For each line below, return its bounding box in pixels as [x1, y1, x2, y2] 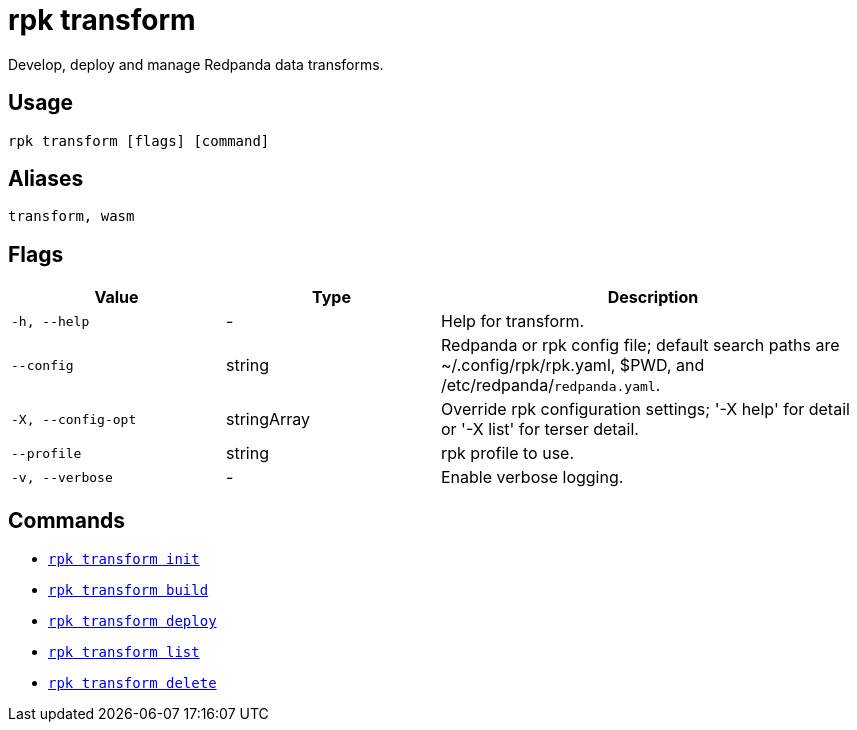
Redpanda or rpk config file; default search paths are [441, 335, 840, 356]
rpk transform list [48, 644, 200, 661]
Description [607, 287, 699, 308]
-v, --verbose [11, 469, 113, 485]
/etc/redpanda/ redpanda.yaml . [441, 375, 661, 396]
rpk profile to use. [441, 443, 575, 464]
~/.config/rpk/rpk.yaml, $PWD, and [441, 355, 705, 376]
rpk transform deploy [48, 613, 217, 630]
